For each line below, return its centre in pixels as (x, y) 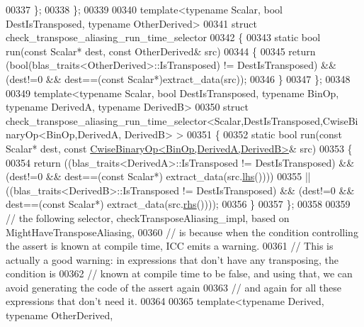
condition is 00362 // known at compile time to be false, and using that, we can (179, 273)
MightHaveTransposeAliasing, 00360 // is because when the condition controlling (182, 232)
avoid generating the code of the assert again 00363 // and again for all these (174, 287)
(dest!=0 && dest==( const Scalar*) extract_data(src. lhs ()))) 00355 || (158, 176)
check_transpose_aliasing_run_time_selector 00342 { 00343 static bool (163, 37)
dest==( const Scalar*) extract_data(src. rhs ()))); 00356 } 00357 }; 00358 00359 (178, 204)
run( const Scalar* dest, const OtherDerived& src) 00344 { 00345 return (161, 51)
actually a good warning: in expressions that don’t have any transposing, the (172, 259)
